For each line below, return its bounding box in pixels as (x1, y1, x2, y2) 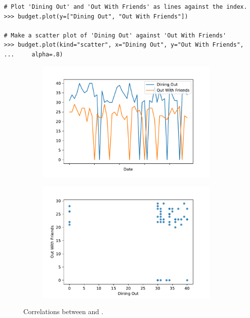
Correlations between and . (23, 306, 103, 317)
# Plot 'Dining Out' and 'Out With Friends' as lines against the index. (4, 3, 248, 10)
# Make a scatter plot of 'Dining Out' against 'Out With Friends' (4, 32, 227, 39)
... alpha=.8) (4, 51, 63, 58)
